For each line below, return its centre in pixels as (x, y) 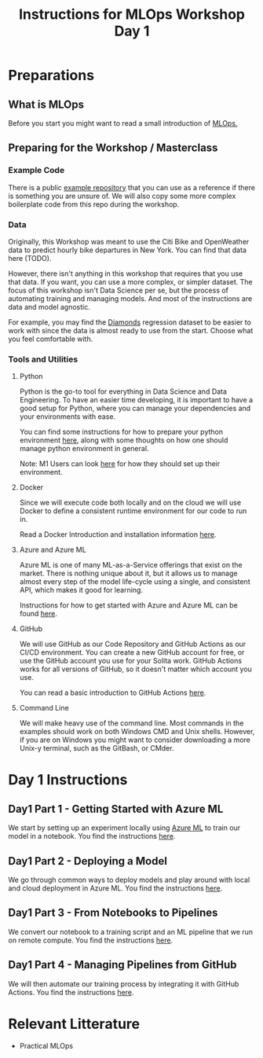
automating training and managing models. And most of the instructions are (130, 298)
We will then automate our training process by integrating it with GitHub (124, 983)
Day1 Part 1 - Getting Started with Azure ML (116, 808)
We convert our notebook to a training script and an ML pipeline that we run (131, 931)
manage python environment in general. (84, 449)
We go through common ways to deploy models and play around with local (129, 880)
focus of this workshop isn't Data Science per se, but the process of (119, 290)
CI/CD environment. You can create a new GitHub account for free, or (132, 652)
